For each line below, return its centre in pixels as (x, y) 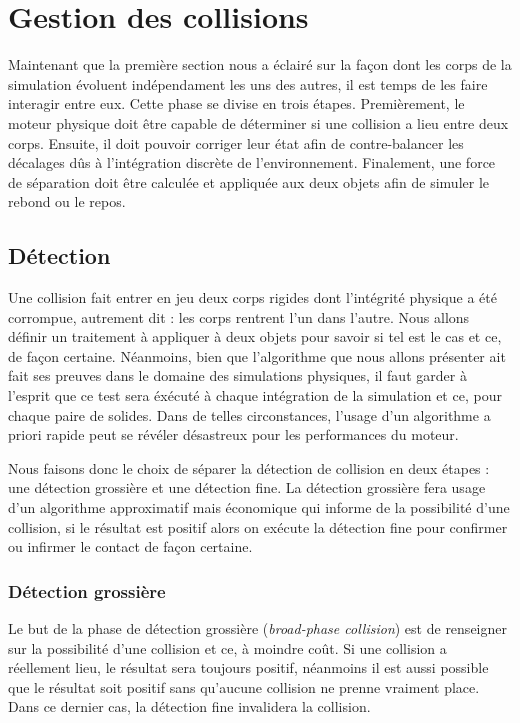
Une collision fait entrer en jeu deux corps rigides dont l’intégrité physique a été (252, 297)
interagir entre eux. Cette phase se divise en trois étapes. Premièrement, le (236, 103)
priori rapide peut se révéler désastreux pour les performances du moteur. (233, 434)
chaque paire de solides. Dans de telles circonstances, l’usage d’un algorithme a (249, 414)
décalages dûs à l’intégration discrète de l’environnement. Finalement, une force (252, 162)
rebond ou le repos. (67, 201)
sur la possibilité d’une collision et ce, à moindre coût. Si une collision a (227, 647)
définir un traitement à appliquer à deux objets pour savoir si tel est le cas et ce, (255, 336)
